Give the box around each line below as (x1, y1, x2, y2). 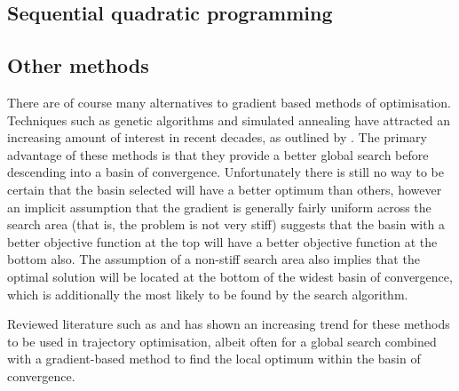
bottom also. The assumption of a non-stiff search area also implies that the (7, 250, 420, 268)
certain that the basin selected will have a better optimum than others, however (7, 180, 442, 198)
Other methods (7, 52, 149, 79)
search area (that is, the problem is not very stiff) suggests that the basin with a (7, 215, 446, 234)
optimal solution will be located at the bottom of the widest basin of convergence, (7, 267, 453, 285)
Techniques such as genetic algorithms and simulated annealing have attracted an (7, 110, 450, 129)
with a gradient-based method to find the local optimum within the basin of (7, 349, 421, 368)
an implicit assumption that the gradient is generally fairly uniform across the (7, 197, 431, 216)
